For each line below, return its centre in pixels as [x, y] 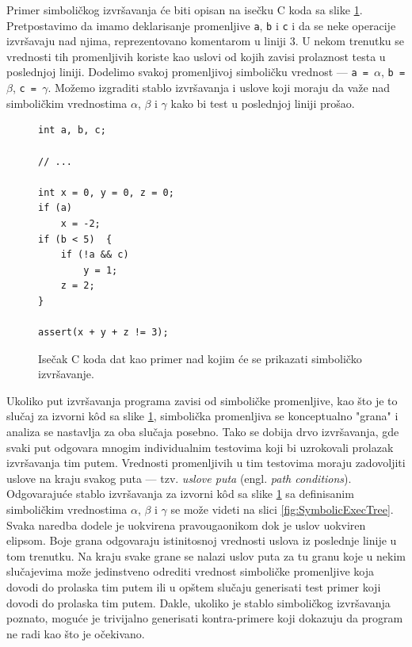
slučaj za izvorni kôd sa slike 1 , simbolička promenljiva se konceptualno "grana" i [202, 416]
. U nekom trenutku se [350, 41]
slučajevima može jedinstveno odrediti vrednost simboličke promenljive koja [190, 571]
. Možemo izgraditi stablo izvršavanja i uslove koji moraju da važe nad [219, 88]
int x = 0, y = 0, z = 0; [106, 192]
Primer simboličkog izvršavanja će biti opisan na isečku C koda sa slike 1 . [185, 10]
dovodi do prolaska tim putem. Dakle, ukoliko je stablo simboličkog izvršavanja [198, 602]
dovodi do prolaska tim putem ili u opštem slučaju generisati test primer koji [194, 586]
